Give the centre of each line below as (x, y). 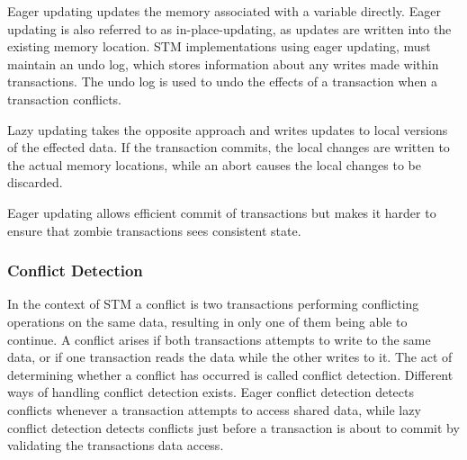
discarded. (35, 182)
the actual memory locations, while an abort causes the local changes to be (215, 164)
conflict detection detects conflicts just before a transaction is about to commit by (233, 427)
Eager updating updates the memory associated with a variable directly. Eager (224, 11)
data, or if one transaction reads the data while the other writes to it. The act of (230, 357)
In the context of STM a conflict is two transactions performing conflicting (213, 304)
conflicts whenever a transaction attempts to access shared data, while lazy (214, 409)
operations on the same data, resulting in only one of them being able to (207, 321)
